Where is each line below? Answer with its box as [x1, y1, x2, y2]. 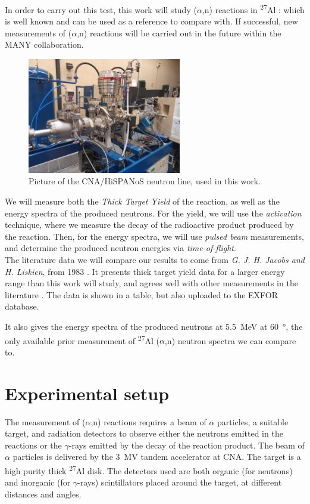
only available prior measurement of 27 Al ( [5, 332, 159, 347]
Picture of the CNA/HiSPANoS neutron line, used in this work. [29, 175, 261, 187]
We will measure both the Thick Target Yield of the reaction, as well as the [5, 195, 280, 207]
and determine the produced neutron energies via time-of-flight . [5, 242, 236, 254]
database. [5, 300, 39, 313]
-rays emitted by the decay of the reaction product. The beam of [68, 438, 305, 451]
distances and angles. [5, 487, 82, 500]
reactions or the [5, 438, 62, 451]
